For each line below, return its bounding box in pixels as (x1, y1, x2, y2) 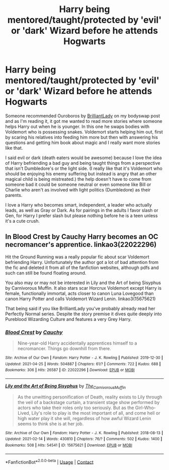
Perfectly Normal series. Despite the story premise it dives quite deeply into (5, 311, 162, 317)
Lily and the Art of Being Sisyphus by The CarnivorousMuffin (5, 383, 126, 390)
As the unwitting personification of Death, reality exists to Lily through (17, 394, 162, 400)
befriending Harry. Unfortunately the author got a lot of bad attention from (5, 259, 159, 265)
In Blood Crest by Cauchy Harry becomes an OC (5, 233, 158, 241)
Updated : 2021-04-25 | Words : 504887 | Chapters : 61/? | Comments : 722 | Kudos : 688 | (5, 361, 161, 366)
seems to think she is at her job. (17, 421, 84, 427)
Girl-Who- (135, 405, 156, 411)
